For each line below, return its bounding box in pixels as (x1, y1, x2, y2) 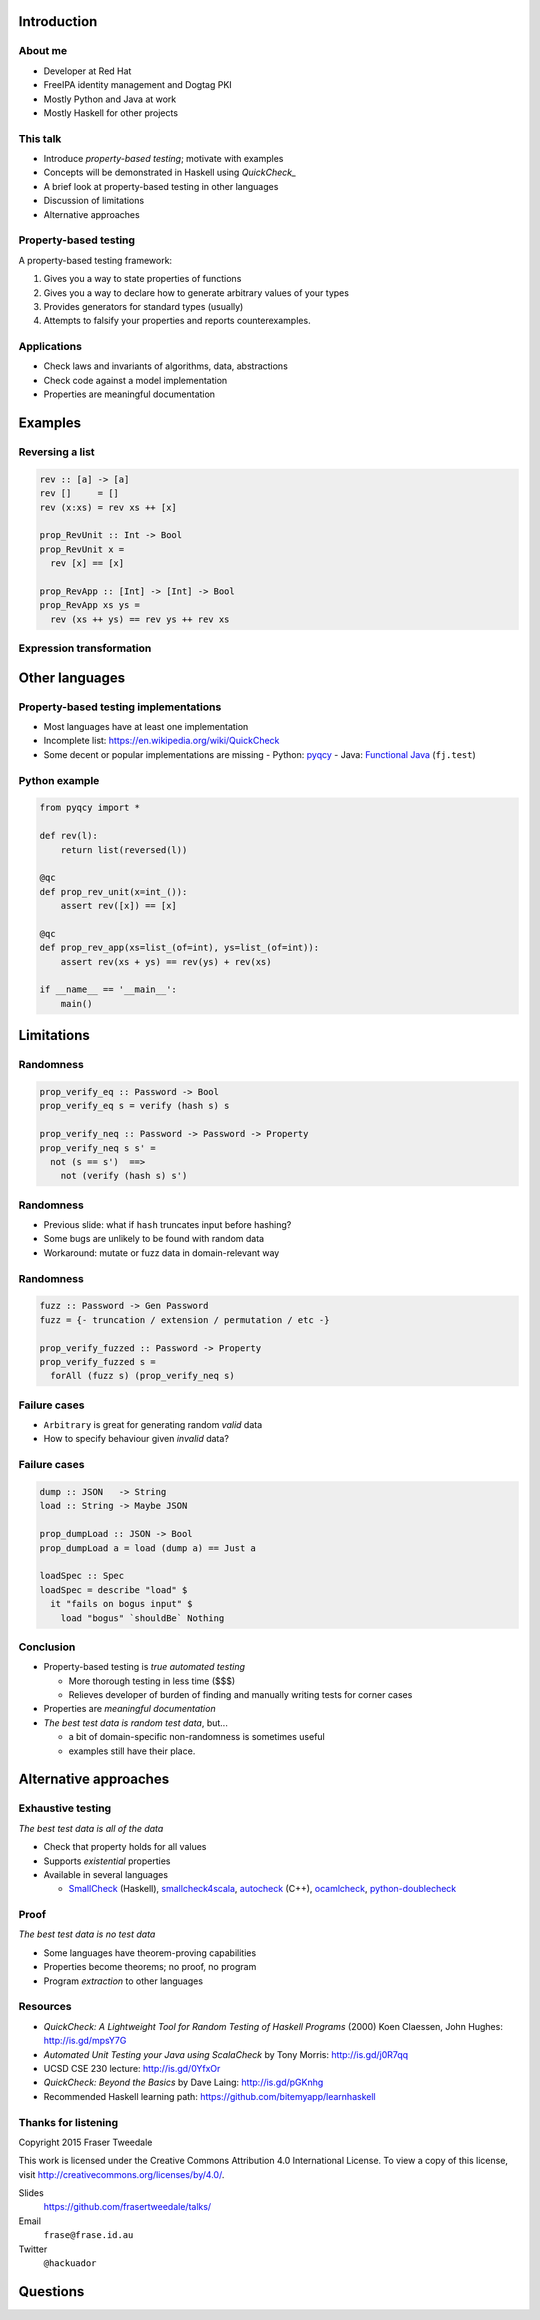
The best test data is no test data (18, 1928, 156, 1940)
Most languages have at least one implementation (43, 721, 249, 733)
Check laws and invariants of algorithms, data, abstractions (43, 360, 289, 372)
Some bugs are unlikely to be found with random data (43, 1233, 265, 1245)
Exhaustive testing (18, 1801, 112, 1815)
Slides (18, 2187, 44, 2199)
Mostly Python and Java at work (43, 93, 177, 105)
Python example (18, 773, 100, 787)
